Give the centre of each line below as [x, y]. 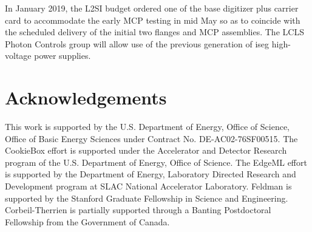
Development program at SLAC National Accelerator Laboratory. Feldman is [148, 186]
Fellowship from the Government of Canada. [87, 221]
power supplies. [63, 56]
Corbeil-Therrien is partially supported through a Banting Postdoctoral [138, 210]
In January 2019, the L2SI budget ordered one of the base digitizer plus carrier [152, 8]
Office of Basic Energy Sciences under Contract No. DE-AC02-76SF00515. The [151, 138]
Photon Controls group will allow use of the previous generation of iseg [137, 43]
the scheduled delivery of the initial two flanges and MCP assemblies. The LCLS [154, 32]
